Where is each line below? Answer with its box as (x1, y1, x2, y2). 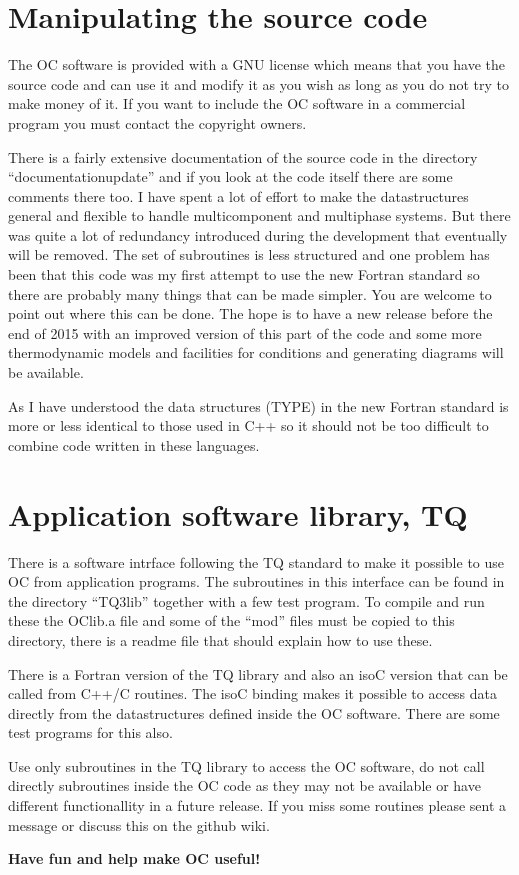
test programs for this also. (8, 722, 173, 743)
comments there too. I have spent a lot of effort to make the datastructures (8, 185, 469, 206)
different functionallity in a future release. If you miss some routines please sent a (8, 795, 507, 816)
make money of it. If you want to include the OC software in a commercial (8, 93, 466, 114)
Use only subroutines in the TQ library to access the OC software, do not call (8, 755, 485, 776)
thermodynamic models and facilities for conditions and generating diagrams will (8, 342, 504, 363)
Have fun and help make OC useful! (8, 848, 261, 869)
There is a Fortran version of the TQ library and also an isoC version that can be (8, 663, 508, 684)
